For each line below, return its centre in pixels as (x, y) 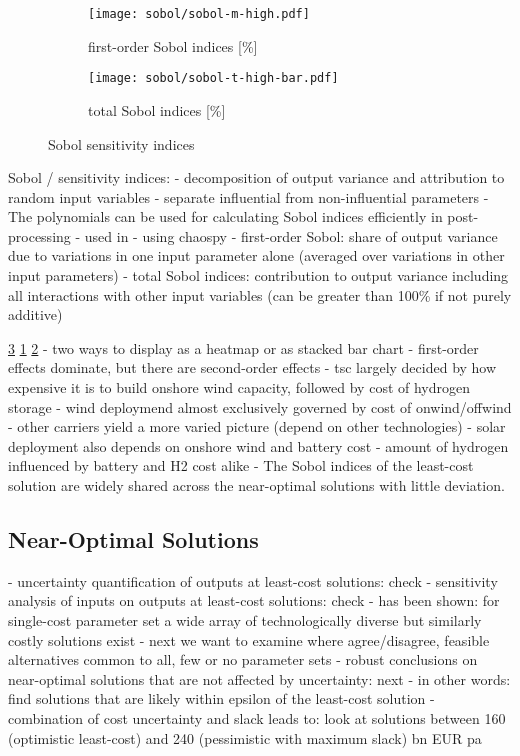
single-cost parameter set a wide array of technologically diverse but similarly (245, 619)
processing (39, 235)
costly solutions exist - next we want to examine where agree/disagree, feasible (249, 639)
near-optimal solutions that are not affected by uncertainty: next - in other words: (259, 678)
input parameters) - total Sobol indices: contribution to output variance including (258, 275)
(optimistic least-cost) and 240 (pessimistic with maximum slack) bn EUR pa (245, 737)
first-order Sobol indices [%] (173, 45)
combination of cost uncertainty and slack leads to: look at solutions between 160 (257, 717)
